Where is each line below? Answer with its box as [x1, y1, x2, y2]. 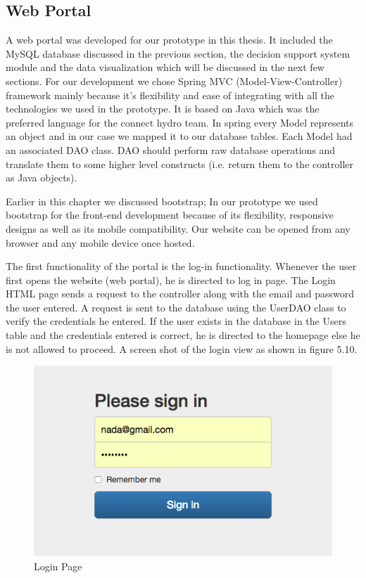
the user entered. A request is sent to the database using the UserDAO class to [6, 300, 346, 314]
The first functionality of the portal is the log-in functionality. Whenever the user [6, 259, 357, 274]
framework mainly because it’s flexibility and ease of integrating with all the [6, 87, 335, 102]
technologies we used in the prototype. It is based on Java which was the [6, 101, 320, 116]
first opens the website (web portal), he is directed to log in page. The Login [6, 272, 336, 287]
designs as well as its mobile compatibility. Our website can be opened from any [6, 221, 351, 236]
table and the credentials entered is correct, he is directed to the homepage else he [6, 328, 360, 342]
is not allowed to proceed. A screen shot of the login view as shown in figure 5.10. [6, 341, 358, 356]
